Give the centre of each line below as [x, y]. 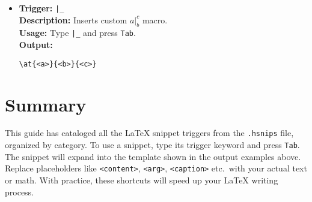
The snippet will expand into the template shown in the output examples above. [153, 156]
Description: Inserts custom [73, 19]
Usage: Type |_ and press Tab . [77, 33]
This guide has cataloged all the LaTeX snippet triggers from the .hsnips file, [149, 133]
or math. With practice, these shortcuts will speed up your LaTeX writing [142, 180]
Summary [46, 104]
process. [20, 192]
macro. [155, 19]
